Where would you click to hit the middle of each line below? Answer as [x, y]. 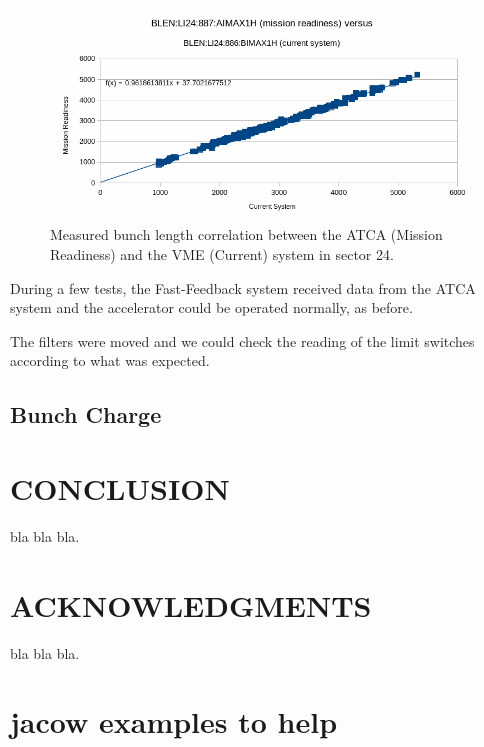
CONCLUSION [120, 487]
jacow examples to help [174, 721]
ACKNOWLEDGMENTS [191, 604]
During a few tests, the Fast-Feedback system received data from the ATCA [243, 287]
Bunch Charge [86, 414]
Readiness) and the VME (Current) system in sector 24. [222, 254]
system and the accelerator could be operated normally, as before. [211, 307]
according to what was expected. [110, 360]
